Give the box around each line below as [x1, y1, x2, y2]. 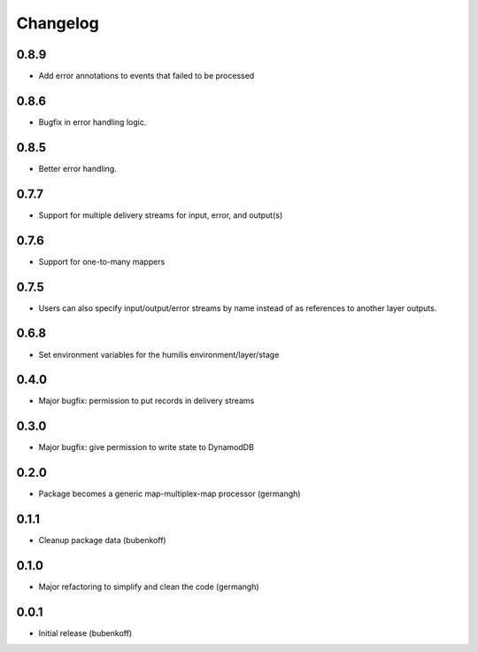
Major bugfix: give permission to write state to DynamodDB [38, 442, 254, 453]
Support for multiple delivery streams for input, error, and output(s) [38, 209, 283, 221]
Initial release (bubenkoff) [38, 627, 133, 638]
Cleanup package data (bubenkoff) [38, 535, 167, 546]
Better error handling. [38, 163, 117, 174]
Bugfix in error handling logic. [38, 116, 147, 128]
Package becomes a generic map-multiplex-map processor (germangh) [38, 488, 301, 500]
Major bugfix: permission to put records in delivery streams [38, 395, 255, 407]
